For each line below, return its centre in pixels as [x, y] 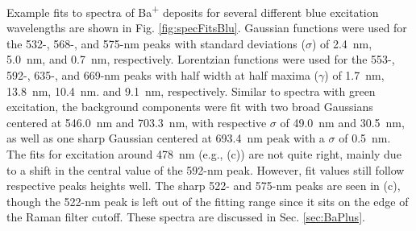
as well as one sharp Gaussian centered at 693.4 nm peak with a [166, 138]
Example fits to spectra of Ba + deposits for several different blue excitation [193, 11]
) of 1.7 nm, [354, 75]
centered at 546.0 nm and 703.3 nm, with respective [137, 122]
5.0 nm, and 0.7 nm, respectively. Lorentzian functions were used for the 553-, [201, 59]
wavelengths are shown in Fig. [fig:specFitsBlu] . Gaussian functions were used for [207, 28]
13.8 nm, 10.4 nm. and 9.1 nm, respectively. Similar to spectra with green [191, 91]
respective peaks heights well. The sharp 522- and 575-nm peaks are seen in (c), [204, 186]
